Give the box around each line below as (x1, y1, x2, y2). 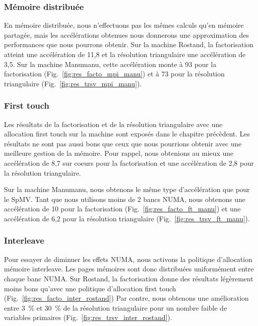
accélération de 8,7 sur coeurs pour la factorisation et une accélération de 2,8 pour (4, 157, 254, 168)
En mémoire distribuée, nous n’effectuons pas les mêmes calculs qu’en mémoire (4, 20, 244, 30)
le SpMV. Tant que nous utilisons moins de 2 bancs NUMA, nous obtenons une (4, 194, 246, 204)
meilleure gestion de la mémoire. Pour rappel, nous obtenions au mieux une (4, 148, 234, 158)
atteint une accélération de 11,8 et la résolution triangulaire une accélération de (4, 49, 246, 59)
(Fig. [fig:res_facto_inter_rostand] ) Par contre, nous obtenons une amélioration (4, 293, 249, 303)
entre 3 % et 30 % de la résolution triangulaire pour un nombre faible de (4, 302, 227, 313)
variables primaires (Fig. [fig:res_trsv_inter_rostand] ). (4, 312, 172, 323)
